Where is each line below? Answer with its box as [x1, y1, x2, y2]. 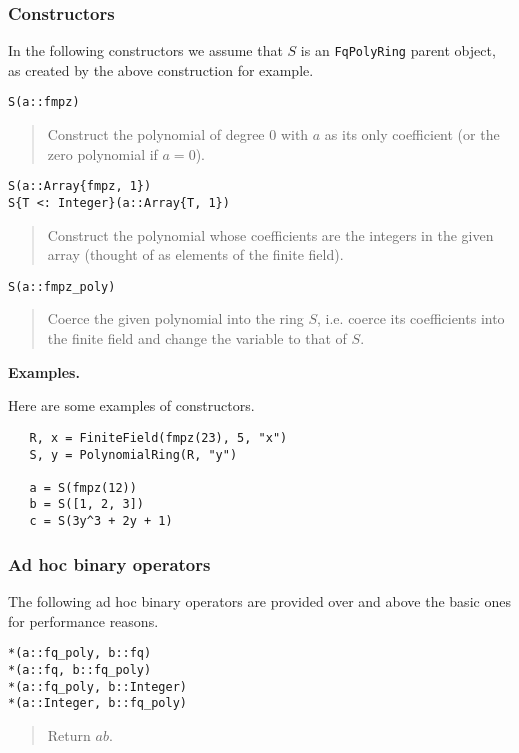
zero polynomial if [47, 143, 158, 164]
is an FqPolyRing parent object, [300, 40, 496, 61]
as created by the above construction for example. [8, 59, 314, 80]
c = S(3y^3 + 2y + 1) [29, 514, 173, 529]
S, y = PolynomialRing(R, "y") [29, 447, 238, 462]
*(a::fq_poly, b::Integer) [8, 679, 187, 694]
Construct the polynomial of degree [47, 124, 265, 145]
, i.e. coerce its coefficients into [317, 308, 505, 329]
